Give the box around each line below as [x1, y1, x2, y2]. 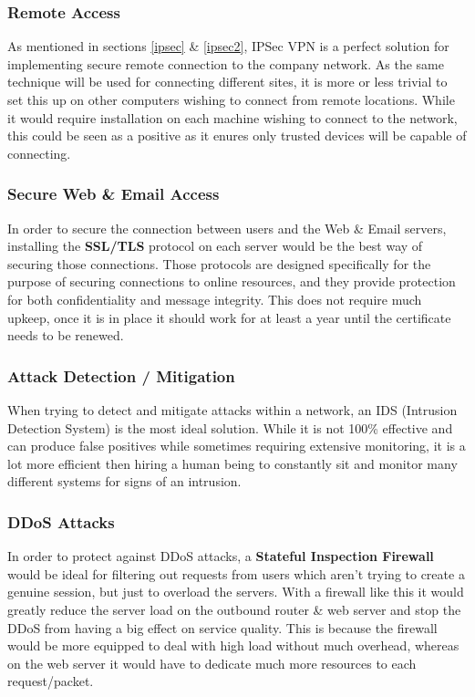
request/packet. [7, 671, 94, 691]
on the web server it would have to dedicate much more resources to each [7, 653, 417, 672]
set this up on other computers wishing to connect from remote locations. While [7, 90, 455, 109]
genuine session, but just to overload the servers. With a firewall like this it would [7, 582, 464, 601]
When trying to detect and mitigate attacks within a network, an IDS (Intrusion [7, 400, 458, 419]
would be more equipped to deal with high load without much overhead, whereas [7, 636, 460, 655]
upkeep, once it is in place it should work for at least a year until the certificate [7, 307, 451, 327]
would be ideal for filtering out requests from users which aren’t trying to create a [7, 564, 465, 583]
